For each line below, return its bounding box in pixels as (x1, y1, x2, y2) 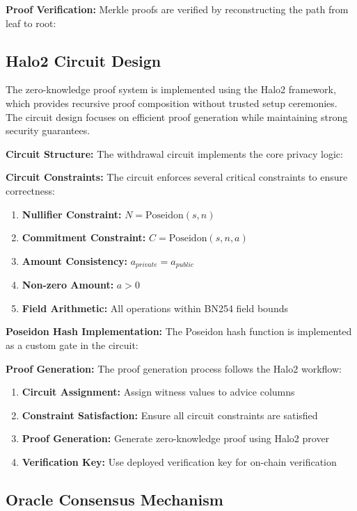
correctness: (6, 183, 55, 197)
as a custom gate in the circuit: (6, 337, 138, 352)
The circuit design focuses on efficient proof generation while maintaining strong (6, 109, 348, 124)
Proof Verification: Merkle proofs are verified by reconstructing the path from (6, 2, 349, 16)
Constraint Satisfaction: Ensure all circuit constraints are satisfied (22, 407, 318, 422)
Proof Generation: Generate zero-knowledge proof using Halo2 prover (22, 431, 330, 446)
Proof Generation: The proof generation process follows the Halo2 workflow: (6, 361, 342, 375)
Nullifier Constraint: (22, 206, 122, 221)
